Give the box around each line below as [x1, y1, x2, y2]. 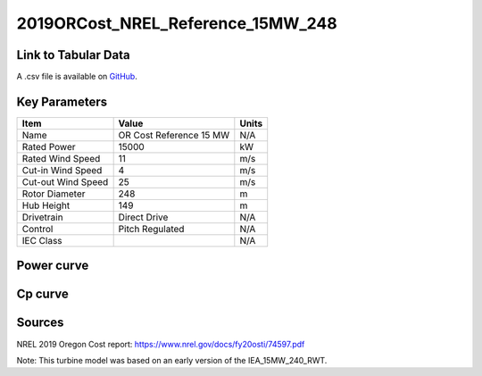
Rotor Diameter [21, 188, 86, 200]
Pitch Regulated [118, 222, 185, 235]
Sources [16, 315, 64, 330]
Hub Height [21, 199, 71, 212]
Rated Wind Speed [21, 152, 101, 164]
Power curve [16, 258, 89, 273]
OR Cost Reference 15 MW [118, 129, 230, 141]
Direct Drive [118, 211, 169, 223]
